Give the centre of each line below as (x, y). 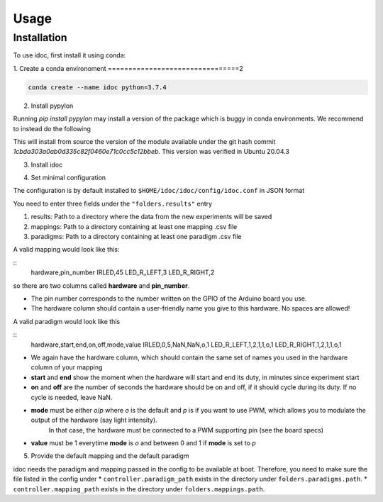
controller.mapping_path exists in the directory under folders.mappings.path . (139, 489)
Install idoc (47, 164)
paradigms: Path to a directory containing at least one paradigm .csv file (136, 237)
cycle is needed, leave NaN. (72, 397)
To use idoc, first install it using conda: (70, 55)
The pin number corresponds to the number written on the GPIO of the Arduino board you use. (169, 299)
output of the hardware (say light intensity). (94, 420)
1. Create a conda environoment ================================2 (128, 68)
